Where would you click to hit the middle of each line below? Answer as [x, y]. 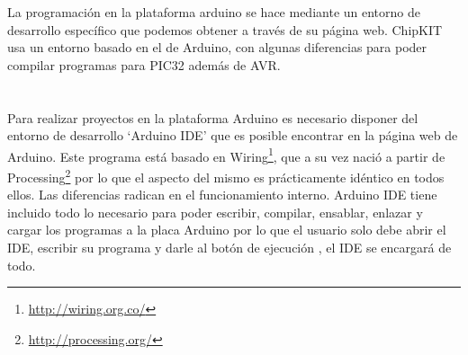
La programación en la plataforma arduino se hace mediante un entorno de [214, 12]
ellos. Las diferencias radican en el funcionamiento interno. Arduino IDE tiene [222, 195]
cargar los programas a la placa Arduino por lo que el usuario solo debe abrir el [227, 230]
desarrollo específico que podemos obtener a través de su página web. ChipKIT [225, 29]
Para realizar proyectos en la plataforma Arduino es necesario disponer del [213, 117]
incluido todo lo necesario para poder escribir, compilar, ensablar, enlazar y [215, 212]
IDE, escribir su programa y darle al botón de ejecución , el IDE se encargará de [229, 248]
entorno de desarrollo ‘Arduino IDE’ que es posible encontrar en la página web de [233, 135]
